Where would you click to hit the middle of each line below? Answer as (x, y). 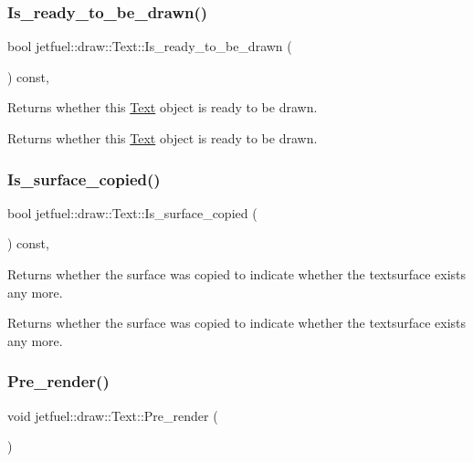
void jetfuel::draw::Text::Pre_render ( (113, 415)
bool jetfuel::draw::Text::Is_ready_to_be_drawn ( (150, 46)
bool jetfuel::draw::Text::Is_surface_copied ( (132, 212)
